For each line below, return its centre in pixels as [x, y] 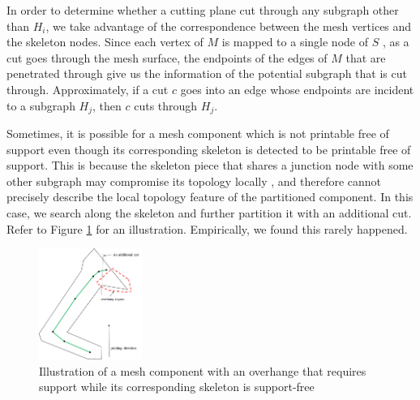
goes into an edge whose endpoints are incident [297, 89]
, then [107, 105]
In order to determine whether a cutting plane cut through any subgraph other [203, 10]
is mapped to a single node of [295, 42]
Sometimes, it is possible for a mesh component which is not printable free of [198, 133]
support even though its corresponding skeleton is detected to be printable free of [209, 149]
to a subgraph [41, 105]
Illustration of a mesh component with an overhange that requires [203, 370]
